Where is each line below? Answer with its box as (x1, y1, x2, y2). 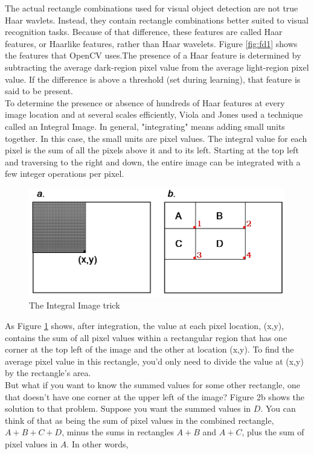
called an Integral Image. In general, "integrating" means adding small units (5, 120, 285, 132)
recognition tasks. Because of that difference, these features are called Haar (5, 25, 283, 38)
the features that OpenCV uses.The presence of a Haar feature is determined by (5, 49, 301, 62)
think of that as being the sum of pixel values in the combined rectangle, (5, 414, 274, 426)
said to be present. (5, 85, 73, 97)
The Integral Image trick (29, 299, 120, 312)
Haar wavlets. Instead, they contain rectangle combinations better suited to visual (5, 13, 309, 26)
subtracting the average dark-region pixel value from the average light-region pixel (5, 60, 309, 73)
